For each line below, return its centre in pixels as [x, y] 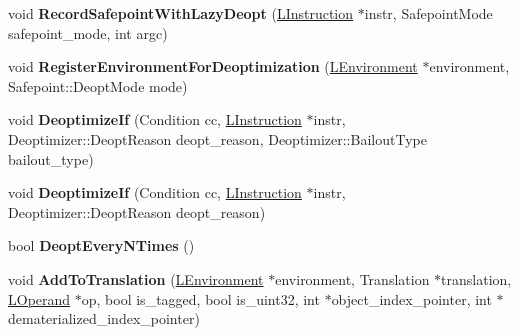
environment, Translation [352, 278]
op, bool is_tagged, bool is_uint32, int [200, 298]
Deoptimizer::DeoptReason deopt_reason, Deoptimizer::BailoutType [217, 138]
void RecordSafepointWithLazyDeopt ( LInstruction [181, 13]
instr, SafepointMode [428, 13]
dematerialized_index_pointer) [104, 318]
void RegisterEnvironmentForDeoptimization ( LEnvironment [213, 66]
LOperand [39, 298]
